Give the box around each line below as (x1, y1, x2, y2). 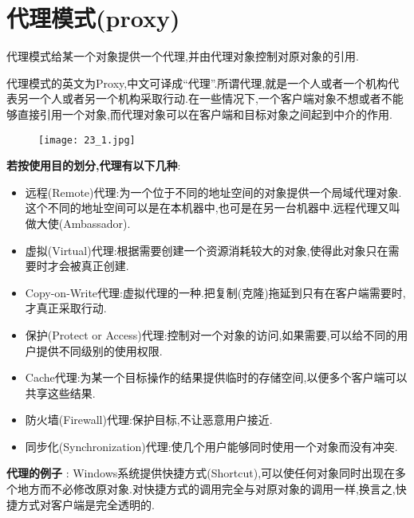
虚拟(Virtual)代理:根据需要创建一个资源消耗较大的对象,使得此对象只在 (25, 241, 388, 258)
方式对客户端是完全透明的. (17, 496, 155, 512)
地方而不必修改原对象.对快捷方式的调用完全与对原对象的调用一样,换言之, (17, 481, 396, 497)
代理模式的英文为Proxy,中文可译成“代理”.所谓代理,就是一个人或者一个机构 (6, 74, 388, 91)
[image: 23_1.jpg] (38, 134, 136, 146)
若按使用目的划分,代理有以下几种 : (6, 157, 181, 174)
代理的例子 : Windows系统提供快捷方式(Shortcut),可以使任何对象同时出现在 (6, 465, 396, 481)
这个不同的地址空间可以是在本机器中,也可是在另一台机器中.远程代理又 (25, 199, 389, 216)
